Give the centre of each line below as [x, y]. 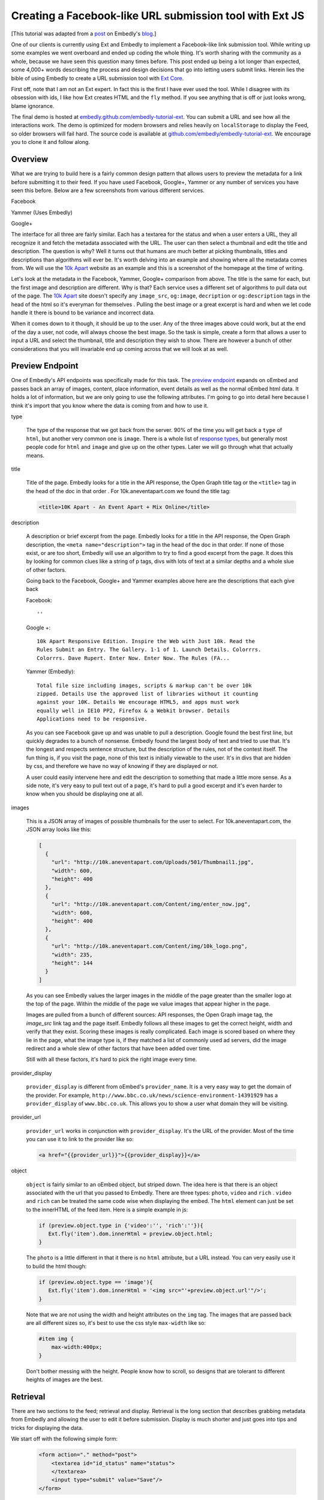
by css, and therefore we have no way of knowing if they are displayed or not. [122, 766]
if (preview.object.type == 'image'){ [96, 1282]
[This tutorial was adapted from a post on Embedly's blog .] [84, 34]
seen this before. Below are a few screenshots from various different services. [108, 190]
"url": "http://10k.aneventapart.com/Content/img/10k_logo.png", [149, 946]
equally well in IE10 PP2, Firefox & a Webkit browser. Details [133, 710]
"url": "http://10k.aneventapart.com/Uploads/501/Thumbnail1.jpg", [153, 862]
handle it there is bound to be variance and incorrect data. [83, 313]
